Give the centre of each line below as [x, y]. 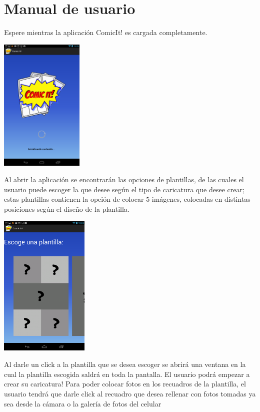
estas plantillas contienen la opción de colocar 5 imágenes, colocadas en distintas [127, 199]
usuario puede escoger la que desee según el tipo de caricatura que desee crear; [124, 189]
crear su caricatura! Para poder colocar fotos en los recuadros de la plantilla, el [125, 384]
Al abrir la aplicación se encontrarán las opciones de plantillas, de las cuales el [124, 179]
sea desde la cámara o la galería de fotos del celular [83, 403]
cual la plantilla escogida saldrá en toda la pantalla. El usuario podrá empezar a [127, 374]
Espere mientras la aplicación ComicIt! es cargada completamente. [106, 32]
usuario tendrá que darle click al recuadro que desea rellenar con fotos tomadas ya [130, 393]
